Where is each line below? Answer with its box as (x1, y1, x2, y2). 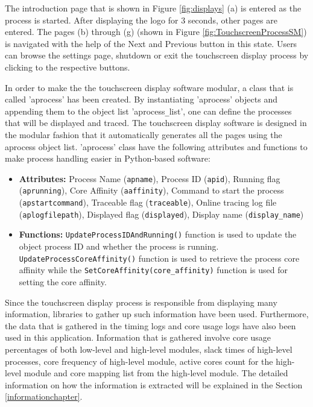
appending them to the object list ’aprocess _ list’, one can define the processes (5, 104, 292, 117)
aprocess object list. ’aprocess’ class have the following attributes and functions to (5, 140, 308, 153)
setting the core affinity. (19, 275, 107, 288)
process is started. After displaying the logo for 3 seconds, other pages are (5, 13, 277, 26)
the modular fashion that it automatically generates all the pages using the (5, 128, 282, 140)
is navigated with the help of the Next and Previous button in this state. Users (5, 37, 297, 49)
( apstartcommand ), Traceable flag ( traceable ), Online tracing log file (19, 196, 277, 209)
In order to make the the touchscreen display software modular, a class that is (5, 81, 294, 93)
